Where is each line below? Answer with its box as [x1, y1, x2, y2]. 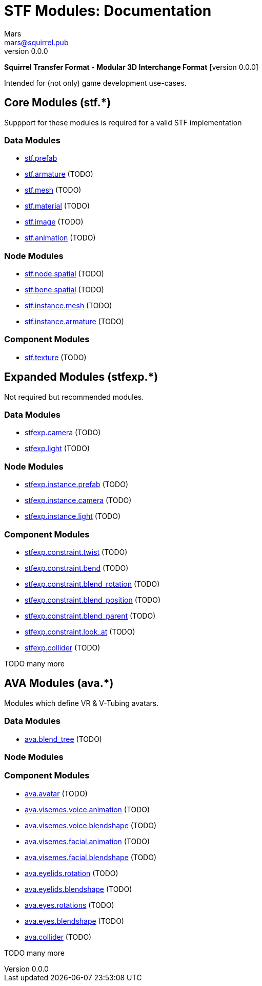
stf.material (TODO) [25, 201, 90, 211]
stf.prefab [25, 154, 57, 163]
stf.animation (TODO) [25, 233, 96, 243]
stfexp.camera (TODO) [25, 428, 101, 437]
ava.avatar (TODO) [25, 789, 88, 798]
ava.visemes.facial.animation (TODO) [25, 836, 150, 846]
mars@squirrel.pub [4, 38, 69, 47]
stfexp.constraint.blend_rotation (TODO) [25, 579, 160, 588]
